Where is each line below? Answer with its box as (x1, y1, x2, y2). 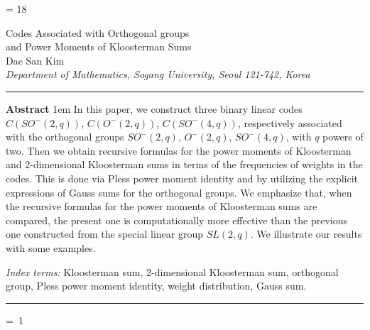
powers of (322, 129, 364, 144)
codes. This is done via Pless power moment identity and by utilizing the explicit (6, 170, 359, 185)
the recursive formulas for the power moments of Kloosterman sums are (6, 199, 317, 214)
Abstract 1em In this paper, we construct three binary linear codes (6, 101, 303, 116)
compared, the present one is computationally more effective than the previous (6, 212, 348, 227)
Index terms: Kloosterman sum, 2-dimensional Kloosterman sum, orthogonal (6, 264, 339, 279)
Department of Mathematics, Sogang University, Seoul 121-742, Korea (6, 67, 310, 82)
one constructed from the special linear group (6, 226, 203, 241)
